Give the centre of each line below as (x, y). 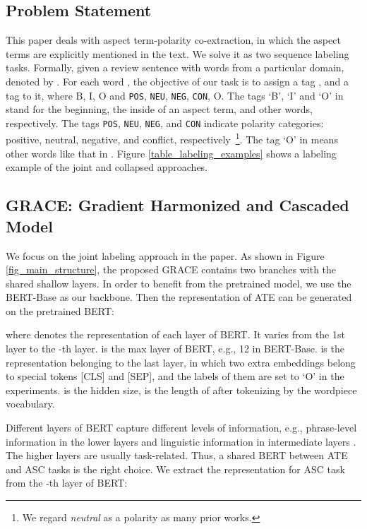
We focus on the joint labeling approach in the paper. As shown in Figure (165, 255)
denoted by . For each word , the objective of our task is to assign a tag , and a (177, 81)
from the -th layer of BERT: (67, 483)
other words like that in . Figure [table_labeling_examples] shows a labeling (171, 153)
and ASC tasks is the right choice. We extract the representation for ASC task (175, 469)
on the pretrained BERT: (60, 310)
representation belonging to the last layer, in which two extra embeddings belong (181, 362)
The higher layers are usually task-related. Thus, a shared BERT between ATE (177, 455)
